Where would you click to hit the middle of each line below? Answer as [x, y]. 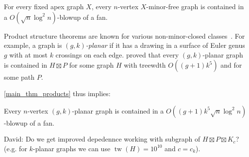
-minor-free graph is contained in [195, 6]
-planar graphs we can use [72, 148]
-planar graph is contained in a [118, 110]
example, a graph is [33, 45]
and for [231, 65]
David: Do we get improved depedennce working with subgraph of [102, 139]
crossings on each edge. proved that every [117, 54]
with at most [28, 54]
